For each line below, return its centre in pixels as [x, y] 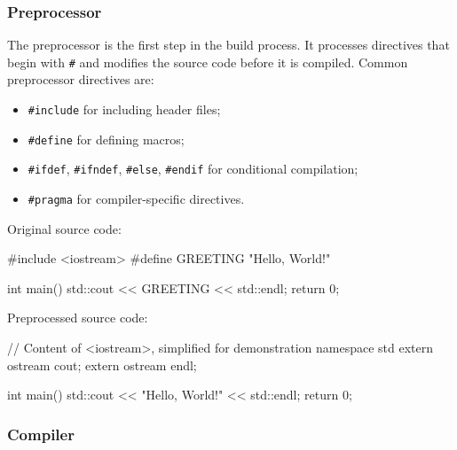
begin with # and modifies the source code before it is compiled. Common [208, 62]
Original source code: [64, 228]
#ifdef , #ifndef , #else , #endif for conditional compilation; [193, 169]
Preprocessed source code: [78, 318]
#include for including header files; [124, 109]
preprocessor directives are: [81, 79]
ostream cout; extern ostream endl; [102, 365]
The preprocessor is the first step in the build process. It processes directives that [228, 45]
